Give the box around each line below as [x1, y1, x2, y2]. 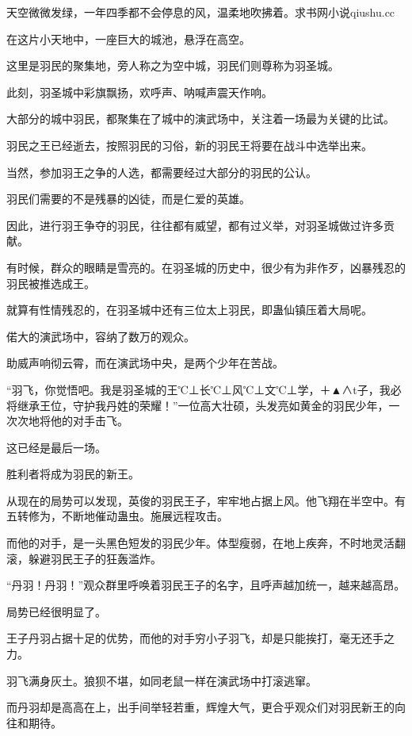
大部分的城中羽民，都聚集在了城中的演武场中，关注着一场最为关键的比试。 [6, 110, 395, 127]
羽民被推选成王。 [6, 274, 95, 291]
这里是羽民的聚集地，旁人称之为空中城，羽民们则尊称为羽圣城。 [6, 57, 339, 74]
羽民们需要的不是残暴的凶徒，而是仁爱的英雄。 [6, 190, 250, 207]
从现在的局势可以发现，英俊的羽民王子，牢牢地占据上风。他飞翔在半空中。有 [6, 492, 406, 508]
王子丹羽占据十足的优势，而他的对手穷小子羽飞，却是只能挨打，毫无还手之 [6, 630, 395, 646]
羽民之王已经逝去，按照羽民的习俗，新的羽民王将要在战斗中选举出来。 [6, 136, 372, 153]
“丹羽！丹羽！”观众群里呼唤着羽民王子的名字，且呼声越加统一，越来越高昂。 [6, 577, 406, 593]
